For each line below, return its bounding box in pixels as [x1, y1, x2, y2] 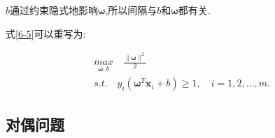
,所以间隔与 [105, 3, 157, 17]
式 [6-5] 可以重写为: [6, 26, 86, 40]
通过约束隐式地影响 [10, 3, 99, 17]
